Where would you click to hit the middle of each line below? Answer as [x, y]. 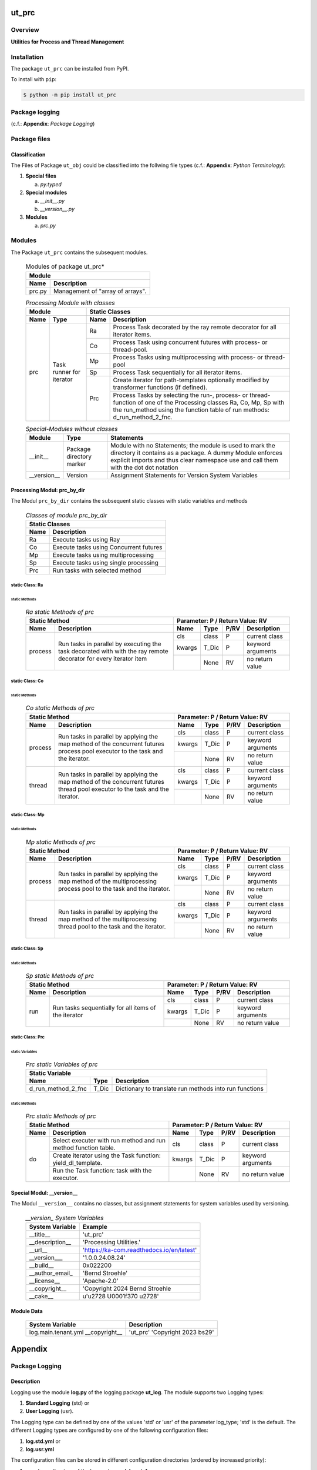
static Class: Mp [28, 814]
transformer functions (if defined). [160, 387]
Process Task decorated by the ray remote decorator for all [195, 327]
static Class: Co [27, 681]
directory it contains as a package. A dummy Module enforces [197, 453]
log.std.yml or [43, 1441]
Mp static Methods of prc [61, 842]
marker [76, 464]
